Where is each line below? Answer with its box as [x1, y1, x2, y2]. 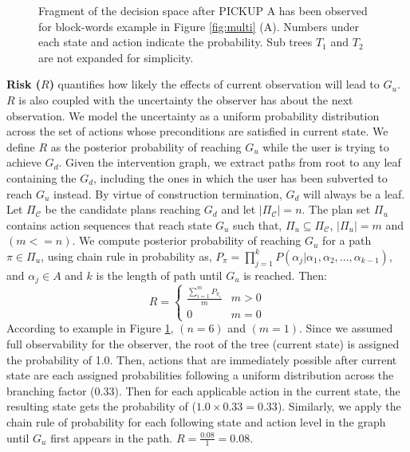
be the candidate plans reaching [45, 201, 201, 218]
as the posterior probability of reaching [50, 138, 242, 155]
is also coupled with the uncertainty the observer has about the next [18, 91, 353, 108]
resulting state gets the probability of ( [6, 398, 196, 415]
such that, [233, 216, 282, 233]
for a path [322, 232, 372, 249]
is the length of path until [96, 266, 223, 283]
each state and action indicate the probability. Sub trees [38, 33, 313, 50]
